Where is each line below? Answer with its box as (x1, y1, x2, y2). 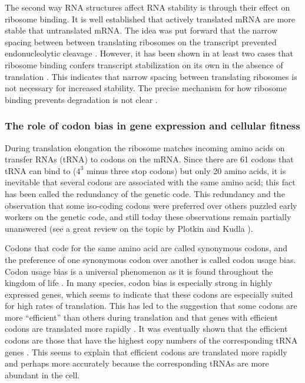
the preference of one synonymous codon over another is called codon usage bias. (5, 253, 296, 265)
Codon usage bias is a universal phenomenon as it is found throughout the (5, 265, 273, 277)
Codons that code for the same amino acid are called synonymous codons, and (5, 242, 287, 254)
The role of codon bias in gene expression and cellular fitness (5, 118, 300, 133)
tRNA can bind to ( (5, 164, 77, 176)
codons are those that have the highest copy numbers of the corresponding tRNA (5, 334, 298, 347)
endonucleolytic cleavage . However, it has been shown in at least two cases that (5, 47, 293, 59)
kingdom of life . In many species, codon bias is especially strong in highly (5, 277, 273, 289)
